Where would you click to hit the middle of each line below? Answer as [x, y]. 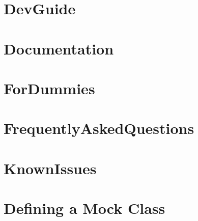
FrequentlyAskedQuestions [99, 128]
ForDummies [49, 88]
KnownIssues [50, 168]
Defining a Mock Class [84, 208]
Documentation [59, 48]
